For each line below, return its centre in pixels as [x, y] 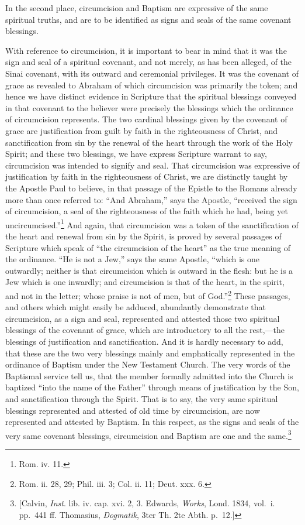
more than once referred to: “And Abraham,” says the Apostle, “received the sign [151, 199]
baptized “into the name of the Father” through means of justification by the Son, [152, 387]
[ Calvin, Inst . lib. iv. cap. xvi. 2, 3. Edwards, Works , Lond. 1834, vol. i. [147, 503]
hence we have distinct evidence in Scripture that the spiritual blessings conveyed [151, 96]
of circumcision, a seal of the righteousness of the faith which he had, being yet [147, 211]
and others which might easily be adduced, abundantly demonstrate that [136, 307]
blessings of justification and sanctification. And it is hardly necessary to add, [144, 341]
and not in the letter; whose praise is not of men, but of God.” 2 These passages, [148, 294]
